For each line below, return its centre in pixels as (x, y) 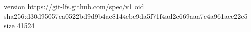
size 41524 (19, 25)
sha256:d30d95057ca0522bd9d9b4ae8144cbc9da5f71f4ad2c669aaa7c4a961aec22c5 (126, 16)
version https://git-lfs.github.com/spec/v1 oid (74, 6)
